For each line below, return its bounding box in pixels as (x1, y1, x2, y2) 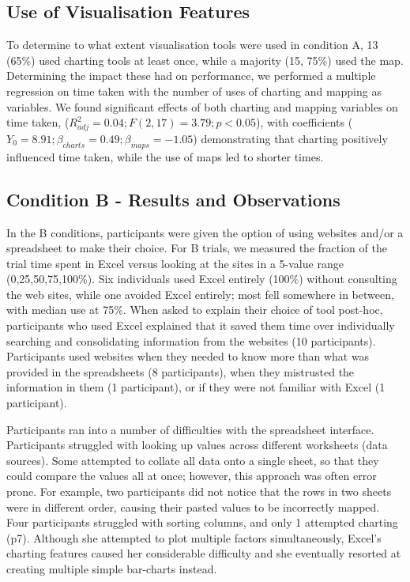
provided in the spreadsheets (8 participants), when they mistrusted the (6, 363, 355, 380)
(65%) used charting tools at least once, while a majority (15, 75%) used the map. (6, 51, 404, 68)
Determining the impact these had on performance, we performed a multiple (6, 67, 376, 84)
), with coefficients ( (256, 114, 353, 130)
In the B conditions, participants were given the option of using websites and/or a (6, 224, 404, 240)
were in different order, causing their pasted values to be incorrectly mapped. (6, 498, 380, 515)
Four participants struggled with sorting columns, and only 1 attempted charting (6, 514, 398, 531)
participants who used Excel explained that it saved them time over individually (6, 317, 395, 334)
